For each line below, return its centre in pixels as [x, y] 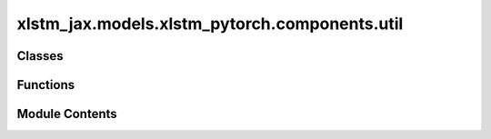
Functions [46, 85]
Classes [40, 56]
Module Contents [67, 114]
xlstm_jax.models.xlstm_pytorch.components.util [210, 24]
